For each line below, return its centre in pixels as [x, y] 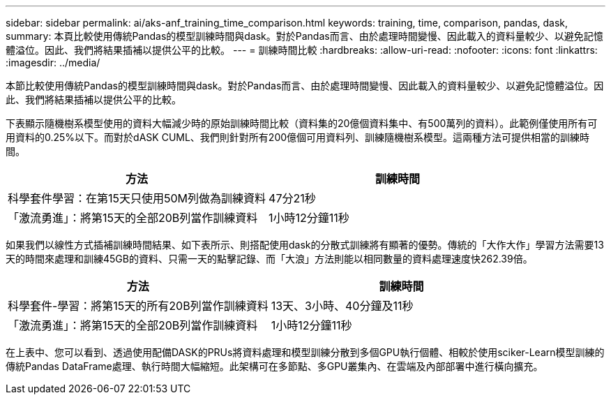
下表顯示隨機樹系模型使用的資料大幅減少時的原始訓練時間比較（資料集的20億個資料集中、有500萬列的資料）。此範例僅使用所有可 [302, 123]
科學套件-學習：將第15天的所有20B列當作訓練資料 [138, 306]
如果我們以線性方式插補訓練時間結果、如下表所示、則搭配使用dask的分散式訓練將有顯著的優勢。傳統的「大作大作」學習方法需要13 [305, 245]
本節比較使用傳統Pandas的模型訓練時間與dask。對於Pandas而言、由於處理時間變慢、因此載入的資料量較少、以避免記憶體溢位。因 [305, 86]
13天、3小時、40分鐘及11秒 [342, 306]
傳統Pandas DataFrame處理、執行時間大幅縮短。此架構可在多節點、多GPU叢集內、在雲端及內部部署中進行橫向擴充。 [274, 366]
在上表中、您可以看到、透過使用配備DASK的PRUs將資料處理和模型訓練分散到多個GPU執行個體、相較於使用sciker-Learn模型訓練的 [305, 352]
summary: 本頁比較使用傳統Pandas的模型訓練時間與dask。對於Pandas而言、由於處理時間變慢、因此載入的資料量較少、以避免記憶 [304, 36]
